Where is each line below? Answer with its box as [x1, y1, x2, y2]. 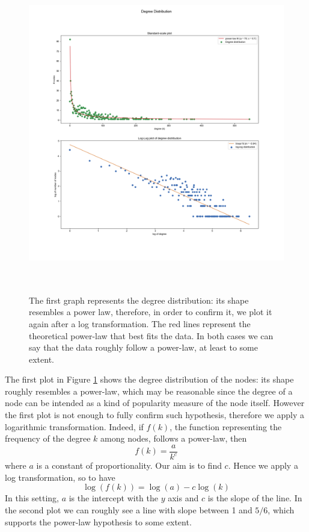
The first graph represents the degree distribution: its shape [29, 293, 249, 306]
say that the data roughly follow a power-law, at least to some [29, 341, 258, 354]
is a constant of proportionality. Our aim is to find [36, 459, 222, 472]
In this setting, [5, 492, 59, 504]
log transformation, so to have [5, 471, 115, 483]
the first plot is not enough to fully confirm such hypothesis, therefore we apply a [5, 408, 304, 421]
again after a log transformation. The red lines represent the [29, 317, 251, 330]
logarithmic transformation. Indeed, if [5, 420, 144, 433]
